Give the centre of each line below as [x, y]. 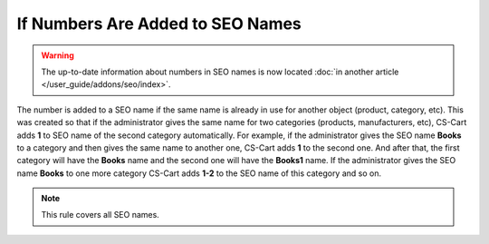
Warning [58, 55]
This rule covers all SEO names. [101, 215]
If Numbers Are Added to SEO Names [159, 24]
